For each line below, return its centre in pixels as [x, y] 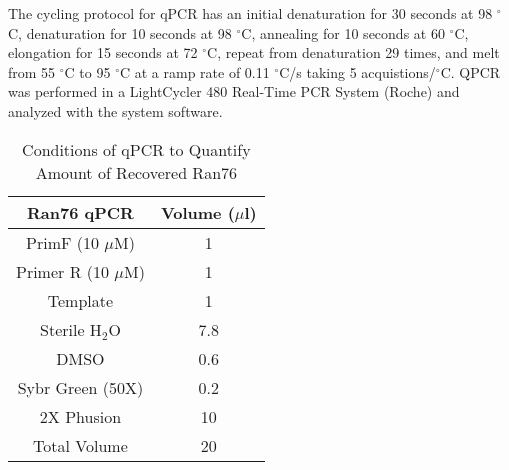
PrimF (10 [62, 242]
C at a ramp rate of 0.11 [194, 71]
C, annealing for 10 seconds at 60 [343, 32]
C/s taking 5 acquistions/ [357, 71]
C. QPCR [470, 71]
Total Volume [80, 445]
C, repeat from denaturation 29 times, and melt [353, 52]
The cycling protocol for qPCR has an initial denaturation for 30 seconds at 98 [250, 13]
